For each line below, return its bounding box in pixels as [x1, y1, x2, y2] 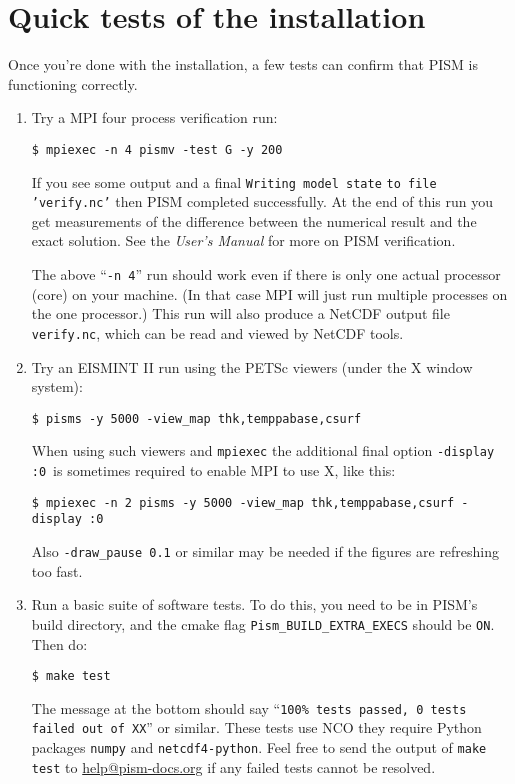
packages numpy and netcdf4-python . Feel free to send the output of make [31, 737, 487, 758]
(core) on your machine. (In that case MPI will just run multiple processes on [31, 283, 508, 304]
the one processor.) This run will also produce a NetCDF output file [31, 303, 450, 324]
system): [31, 376, 83, 397]
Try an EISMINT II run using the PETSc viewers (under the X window [31, 356, 473, 377]
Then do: [31, 633, 88, 654]
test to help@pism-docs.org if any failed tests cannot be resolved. [31, 756, 436, 777]
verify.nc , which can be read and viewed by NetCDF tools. [31, 322, 404, 343]
